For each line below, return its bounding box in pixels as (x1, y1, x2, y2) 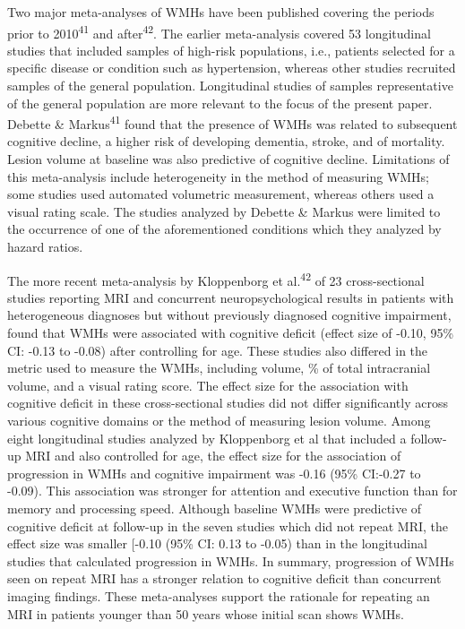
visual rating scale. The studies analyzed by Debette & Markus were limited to (7, 202, 441, 220)
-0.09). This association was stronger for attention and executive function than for (7, 481, 458, 500)
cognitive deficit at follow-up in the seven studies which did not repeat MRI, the (7, 516, 449, 535)
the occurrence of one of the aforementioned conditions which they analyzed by (7, 220, 442, 238)
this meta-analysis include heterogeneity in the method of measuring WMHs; (7, 167, 430, 185)
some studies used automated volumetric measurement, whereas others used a (7, 185, 435, 203)
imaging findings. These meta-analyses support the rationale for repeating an (7, 586, 430, 605)
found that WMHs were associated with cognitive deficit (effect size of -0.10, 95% (7, 323, 454, 342)
